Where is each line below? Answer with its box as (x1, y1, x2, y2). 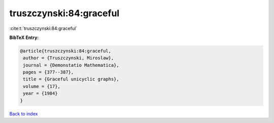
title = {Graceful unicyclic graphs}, (23, 76, 119, 82)
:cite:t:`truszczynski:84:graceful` (9, 25, 78, 31)
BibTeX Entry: (9, 34, 39, 40)
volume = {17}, (23, 84, 61, 89)
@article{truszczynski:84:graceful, (20, 48, 112, 54)
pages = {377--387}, (23, 69, 74, 75)
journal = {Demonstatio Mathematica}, (23, 62, 119, 68)
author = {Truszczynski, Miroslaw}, (23, 55, 114, 61)
